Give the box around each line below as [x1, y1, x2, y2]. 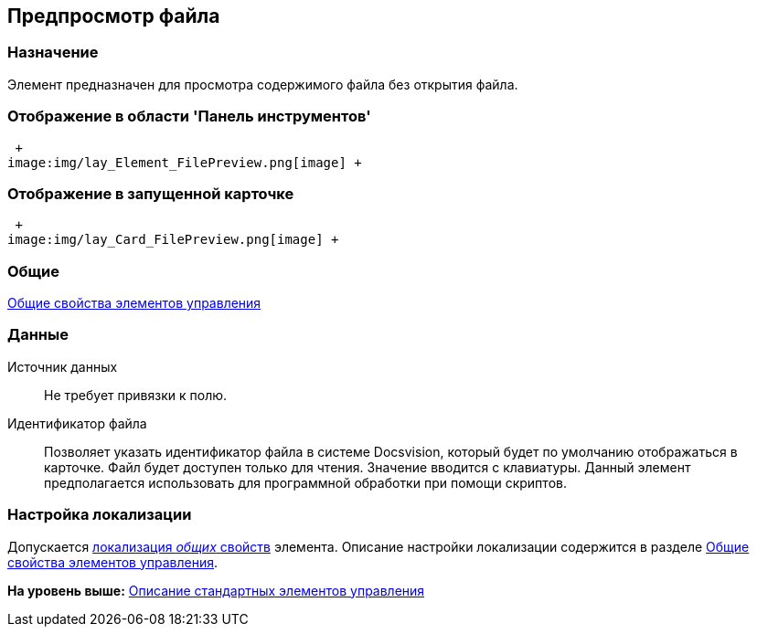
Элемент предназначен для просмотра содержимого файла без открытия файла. [7, 76, 518, 92]
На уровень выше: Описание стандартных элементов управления [7, 582, 425, 598]
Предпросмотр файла [7, 5, 220, 27]
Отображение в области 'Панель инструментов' [7, 107, 371, 126]
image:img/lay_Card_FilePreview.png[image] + [7, 232, 339, 248]
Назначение [7, 43, 99, 62]
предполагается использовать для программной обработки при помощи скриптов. [44, 474, 567, 491]
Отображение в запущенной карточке [7, 184, 294, 203]
